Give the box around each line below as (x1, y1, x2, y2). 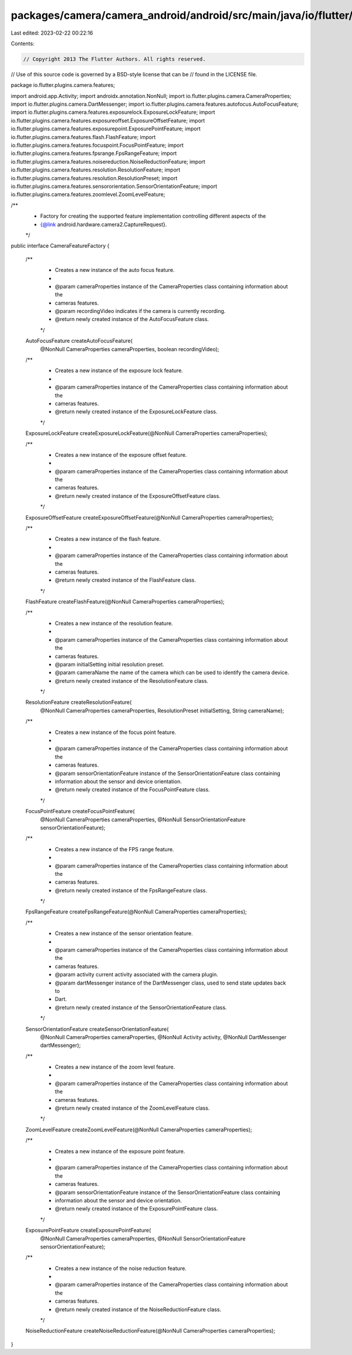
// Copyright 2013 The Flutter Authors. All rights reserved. (23, 56, 206, 62)
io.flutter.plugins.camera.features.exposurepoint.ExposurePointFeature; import (11, 125, 201, 132)
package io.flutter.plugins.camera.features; (11, 82, 116, 89)
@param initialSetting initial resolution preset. (55, 660, 164, 668)
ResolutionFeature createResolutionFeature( (25, 699, 132, 706)
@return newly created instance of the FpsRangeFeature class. (55, 887, 208, 894)
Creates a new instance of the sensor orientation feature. (55, 930, 193, 937)
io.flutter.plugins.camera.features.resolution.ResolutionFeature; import (11, 166, 181, 173)
